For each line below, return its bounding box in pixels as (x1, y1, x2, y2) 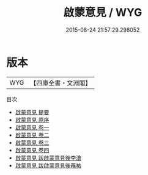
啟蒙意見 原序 (15, 116, 50, 123)
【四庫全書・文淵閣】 (30, 79, 92, 87)
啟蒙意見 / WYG (63, 5, 142, 20)
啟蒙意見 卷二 (15, 131, 50, 138)
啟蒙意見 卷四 (15, 146, 50, 154)
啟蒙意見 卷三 (15, 138, 50, 146)
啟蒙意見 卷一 (15, 123, 50, 131)
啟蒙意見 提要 (15, 108, 50, 116)
